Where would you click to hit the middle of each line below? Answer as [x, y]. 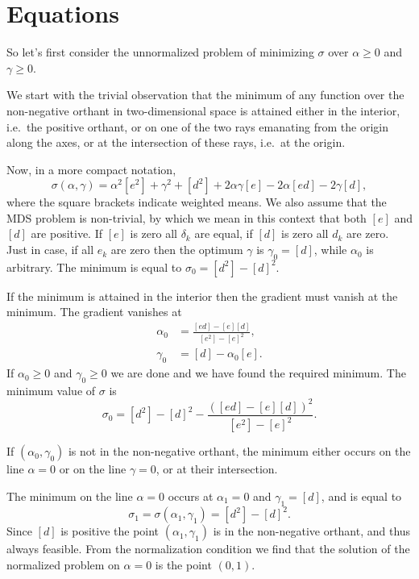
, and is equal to [361, 496]
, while [330, 250]
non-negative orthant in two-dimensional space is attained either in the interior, [203, 110]
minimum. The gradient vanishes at [94, 312]
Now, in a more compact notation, [91, 169]
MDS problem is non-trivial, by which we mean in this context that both [187, 217]
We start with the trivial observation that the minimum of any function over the [205, 95]
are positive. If [66, 233]
